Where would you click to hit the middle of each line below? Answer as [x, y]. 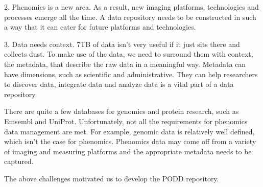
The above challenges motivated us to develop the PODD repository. [112, 178]
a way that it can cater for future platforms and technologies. [100, 27]
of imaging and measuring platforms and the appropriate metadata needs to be [128, 151]
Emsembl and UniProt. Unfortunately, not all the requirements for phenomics [126, 121]
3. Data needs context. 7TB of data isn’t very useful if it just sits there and [122, 44]
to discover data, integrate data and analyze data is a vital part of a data [119, 84]
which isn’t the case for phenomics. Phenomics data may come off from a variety [130, 141]
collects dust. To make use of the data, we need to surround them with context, [129, 54]
